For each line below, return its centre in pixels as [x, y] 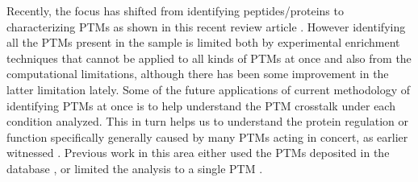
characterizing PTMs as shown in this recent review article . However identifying [206, 26]
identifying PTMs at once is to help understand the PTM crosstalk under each [201, 105]
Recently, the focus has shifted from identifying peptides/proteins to [175, 10]
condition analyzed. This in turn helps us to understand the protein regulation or [207, 121]
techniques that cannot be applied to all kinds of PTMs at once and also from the [209, 58]
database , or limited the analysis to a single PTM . [135, 168]
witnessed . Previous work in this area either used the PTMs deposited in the [198, 153]
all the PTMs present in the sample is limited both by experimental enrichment [203, 42]
